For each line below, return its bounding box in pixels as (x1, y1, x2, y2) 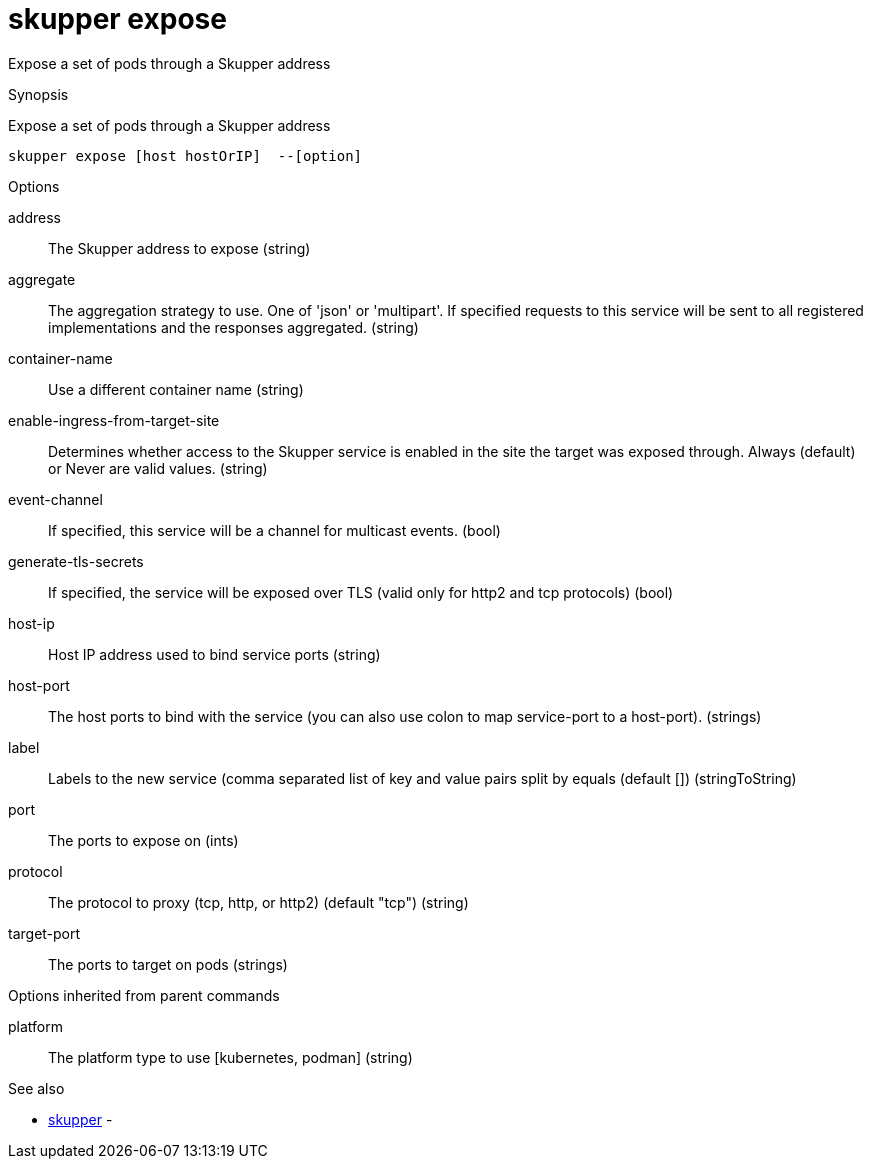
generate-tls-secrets (8, 552, 144, 570)
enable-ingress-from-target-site (8, 411, 220, 429)
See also (8, 1079, 65, 1097)
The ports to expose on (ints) (48, 831, 239, 849)
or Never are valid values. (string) (48, 459, 268, 477)
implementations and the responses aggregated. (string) (48, 318, 419, 336)
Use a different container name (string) (48, 380, 304, 398)
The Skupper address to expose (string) (48, 239, 311, 257)
